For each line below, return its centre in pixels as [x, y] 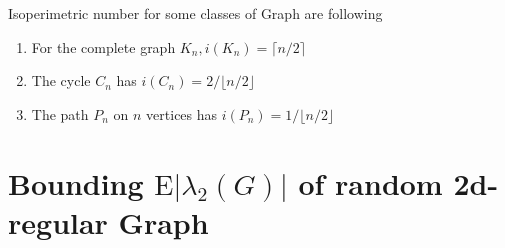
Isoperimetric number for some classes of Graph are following [195, 13]
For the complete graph [103, 46]
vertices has [182, 113]
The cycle [61, 80]
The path [60, 113]
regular [58, 221]
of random [370, 182]
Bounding [76, 182]
